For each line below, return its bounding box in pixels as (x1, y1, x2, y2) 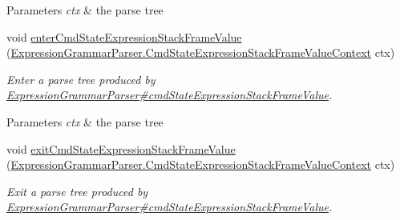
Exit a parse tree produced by (6, 182, 148, 199)
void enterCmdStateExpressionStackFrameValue (6, 28, 242, 45)
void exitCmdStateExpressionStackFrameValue (6, 140, 236, 157)
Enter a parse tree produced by (6, 70, 156, 87)
